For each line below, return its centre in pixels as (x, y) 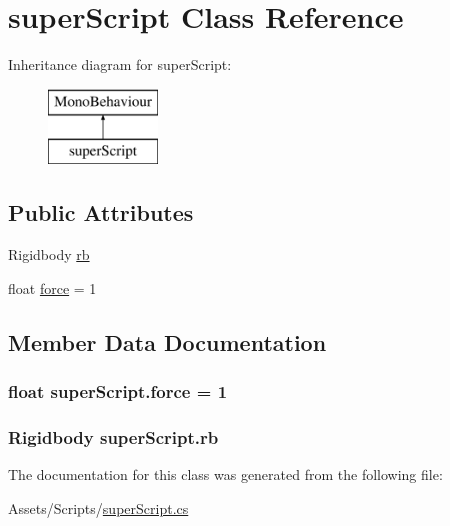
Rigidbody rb (49, 254)
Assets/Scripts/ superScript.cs (98, 507)
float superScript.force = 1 (118, 390)
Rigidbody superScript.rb (113, 436)
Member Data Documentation (167, 341)
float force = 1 (52, 287)
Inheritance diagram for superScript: (120, 64)
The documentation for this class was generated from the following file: (225, 474)
